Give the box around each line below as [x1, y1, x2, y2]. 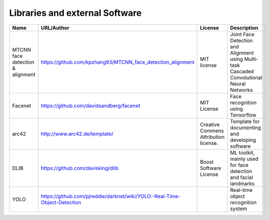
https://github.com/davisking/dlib [41, 165, 119, 172]
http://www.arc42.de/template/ [41, 130, 113, 137]
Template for [230, 118, 260, 125]
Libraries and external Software [9, 7, 142, 18]
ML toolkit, [230, 149, 255, 156]
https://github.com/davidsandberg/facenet [41, 102, 141, 109]
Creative [200, 121, 220, 128]
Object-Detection [41, 199, 81, 206]
